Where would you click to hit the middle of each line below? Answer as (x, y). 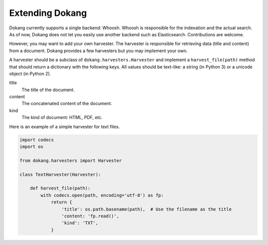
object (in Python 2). (30, 73)
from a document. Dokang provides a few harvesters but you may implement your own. (99, 51)
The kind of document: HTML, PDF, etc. (62, 118)
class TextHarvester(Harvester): (60, 174)
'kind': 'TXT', (80, 223)
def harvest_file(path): (60, 188)
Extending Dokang (48, 13)
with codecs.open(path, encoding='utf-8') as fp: (102, 195)
